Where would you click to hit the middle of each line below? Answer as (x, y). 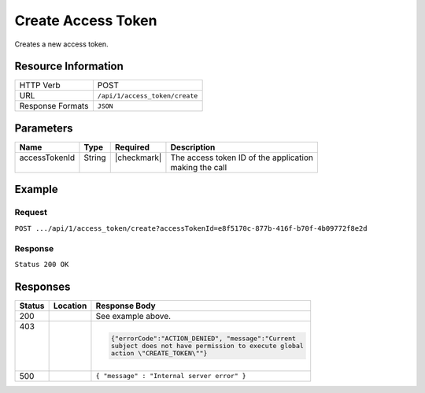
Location (70, 306)
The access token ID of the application (242, 158)
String (95, 158)
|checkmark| (138, 158)
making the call (199, 167)
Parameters (44, 128)
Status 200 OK (42, 264)
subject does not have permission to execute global (207, 346)
